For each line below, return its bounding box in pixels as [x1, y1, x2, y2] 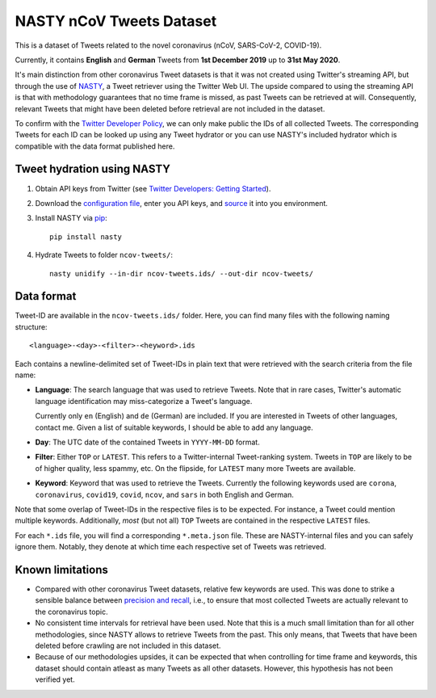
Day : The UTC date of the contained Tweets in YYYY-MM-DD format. [35, 437, 260, 447]
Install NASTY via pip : [35, 213, 108, 223]
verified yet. [35, 675, 76, 684]
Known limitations [15, 562, 108, 577]
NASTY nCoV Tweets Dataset [15, 12, 217, 30]
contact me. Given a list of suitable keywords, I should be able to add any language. [35, 423, 314, 432]
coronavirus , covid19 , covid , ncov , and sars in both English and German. [35, 490, 295, 499]
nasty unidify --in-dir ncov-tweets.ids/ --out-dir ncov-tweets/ [49, 269, 314, 278]
